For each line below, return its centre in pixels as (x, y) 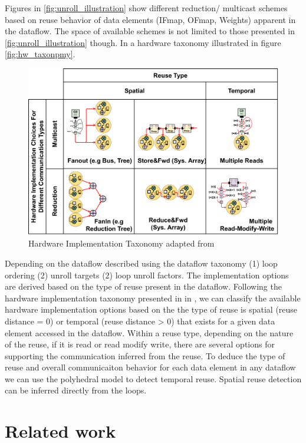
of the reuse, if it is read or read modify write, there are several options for (140, 344)
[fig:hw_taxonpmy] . (40, 54)
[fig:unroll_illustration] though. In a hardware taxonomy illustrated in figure (143, 42)
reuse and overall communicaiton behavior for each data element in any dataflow (150, 367)
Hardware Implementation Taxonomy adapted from (121, 243)
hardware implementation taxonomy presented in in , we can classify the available (153, 298)
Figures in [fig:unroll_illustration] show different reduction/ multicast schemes (146, 8)
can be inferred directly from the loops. (76, 390)
